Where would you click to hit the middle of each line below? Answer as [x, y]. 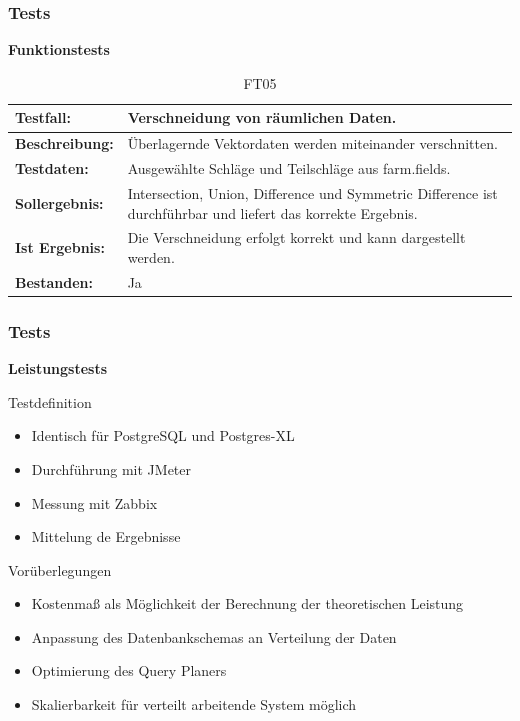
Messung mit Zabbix [94, 502]
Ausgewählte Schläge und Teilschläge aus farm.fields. [289, 168]
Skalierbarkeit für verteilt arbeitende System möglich [194, 704]
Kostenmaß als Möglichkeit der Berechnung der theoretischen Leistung [247, 603]
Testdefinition [50, 401]
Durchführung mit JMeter [111, 468]
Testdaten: [52, 168]
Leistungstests [58, 368]
